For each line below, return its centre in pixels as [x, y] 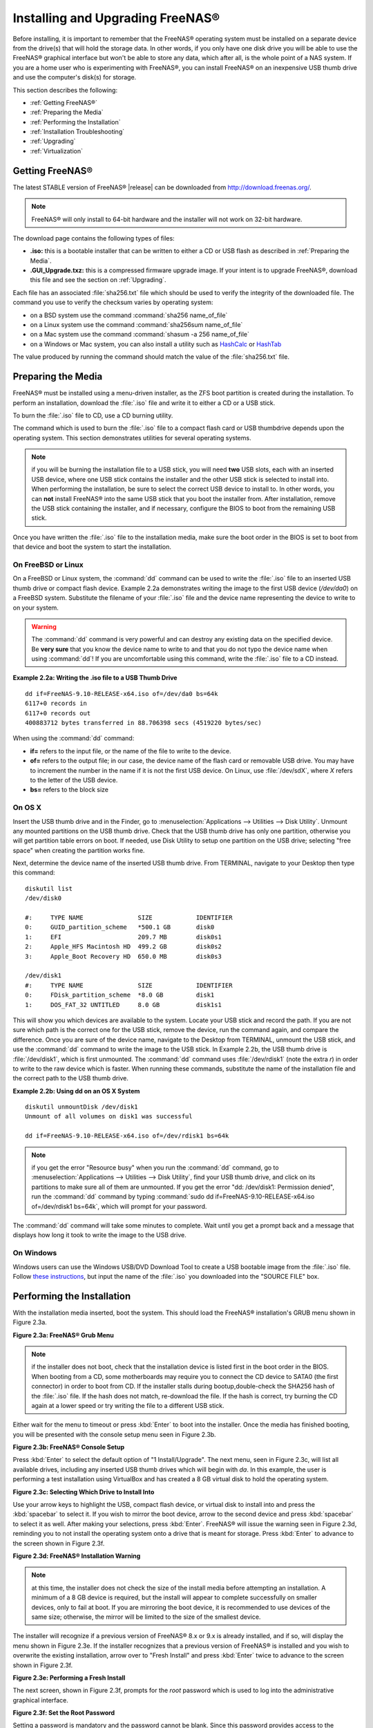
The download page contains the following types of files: [94, 238]
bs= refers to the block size [69, 790]
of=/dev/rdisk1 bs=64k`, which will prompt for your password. [119, 1206]
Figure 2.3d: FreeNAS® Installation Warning [77, 1556]
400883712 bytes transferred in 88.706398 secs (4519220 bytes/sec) [143, 723]
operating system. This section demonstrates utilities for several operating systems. [132, 438]
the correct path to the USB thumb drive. [71, 1078]
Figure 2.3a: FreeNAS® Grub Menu [63, 1335]
